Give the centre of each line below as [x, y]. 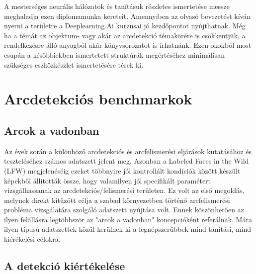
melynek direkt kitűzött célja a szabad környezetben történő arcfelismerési [117, 200]
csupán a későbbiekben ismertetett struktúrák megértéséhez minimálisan [114, 54]
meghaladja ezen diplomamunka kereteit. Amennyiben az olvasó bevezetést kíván [127, 16]
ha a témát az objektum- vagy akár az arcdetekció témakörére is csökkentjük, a [125, 35]
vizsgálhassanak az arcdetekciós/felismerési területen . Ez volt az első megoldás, [124, 190]
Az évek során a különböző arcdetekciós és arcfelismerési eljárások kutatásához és [128, 151]
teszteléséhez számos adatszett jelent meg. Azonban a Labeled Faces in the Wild [127, 161]
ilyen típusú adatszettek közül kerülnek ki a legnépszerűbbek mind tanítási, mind [128, 229]
